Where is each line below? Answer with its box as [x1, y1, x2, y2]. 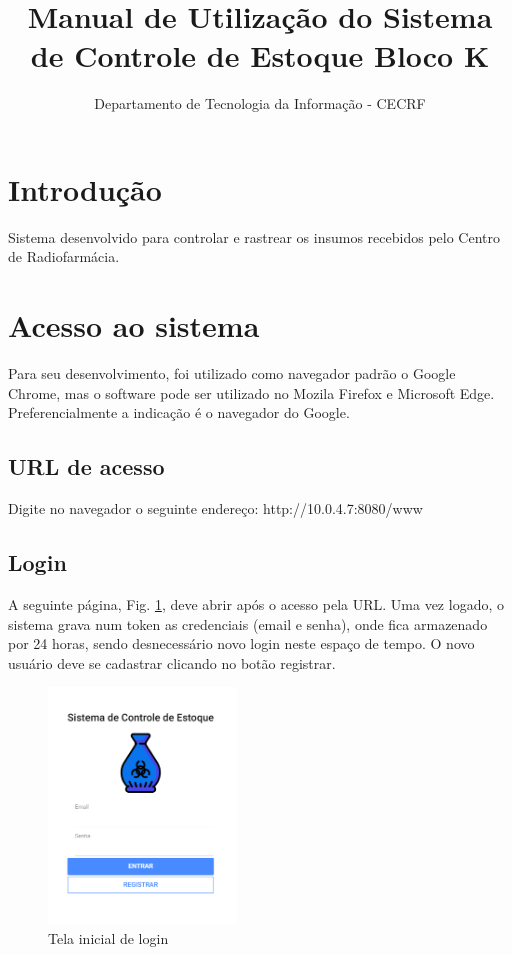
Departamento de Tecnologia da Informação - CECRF [94, 93, 426, 114]
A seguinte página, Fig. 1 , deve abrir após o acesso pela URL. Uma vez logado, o [8, 593, 504, 614]
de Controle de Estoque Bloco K [30, 35, 490, 76]
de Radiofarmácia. [8, 246, 120, 267]
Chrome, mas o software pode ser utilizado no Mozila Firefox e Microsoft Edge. [8, 382, 495, 403]
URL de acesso [8, 451, 165, 482]
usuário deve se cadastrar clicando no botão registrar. [8, 652, 336, 673]
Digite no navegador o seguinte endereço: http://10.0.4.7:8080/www [8, 498, 423, 519]
